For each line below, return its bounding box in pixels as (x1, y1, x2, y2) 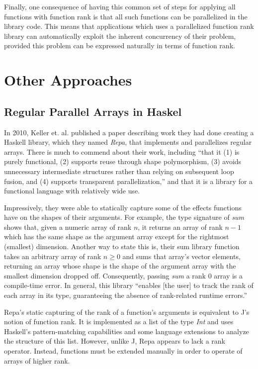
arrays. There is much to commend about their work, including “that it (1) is (4, 146, 240, 157)
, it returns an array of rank (138, 221, 223, 232)
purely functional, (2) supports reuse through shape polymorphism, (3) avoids (4, 156, 242, 167)
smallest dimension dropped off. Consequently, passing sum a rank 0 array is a (4, 270, 243, 280)
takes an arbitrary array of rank (4, 251, 101, 261)
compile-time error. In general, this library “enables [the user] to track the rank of (4, 280, 254, 290)
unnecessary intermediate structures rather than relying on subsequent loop (4, 166, 234, 176)
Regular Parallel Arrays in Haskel (4, 103, 182, 119)
